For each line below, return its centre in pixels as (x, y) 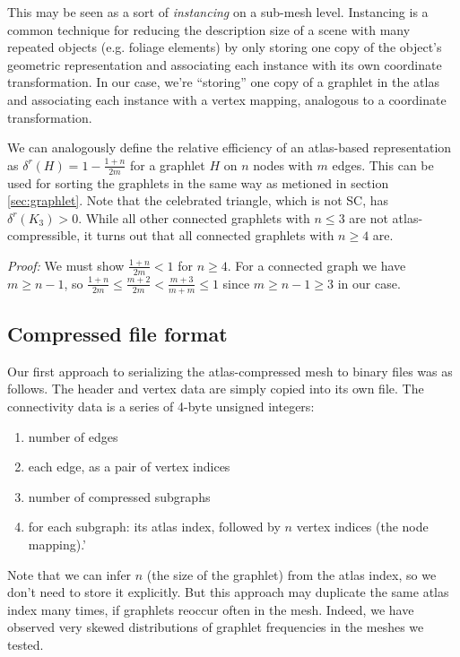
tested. (26, 644)
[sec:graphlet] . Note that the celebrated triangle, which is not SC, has (198, 200)
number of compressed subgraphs (119, 496)
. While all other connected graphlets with (194, 217)
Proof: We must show (66, 265)
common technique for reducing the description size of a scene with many (209, 29)
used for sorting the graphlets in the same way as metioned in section (198, 182)
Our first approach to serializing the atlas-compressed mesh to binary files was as (230, 371)
